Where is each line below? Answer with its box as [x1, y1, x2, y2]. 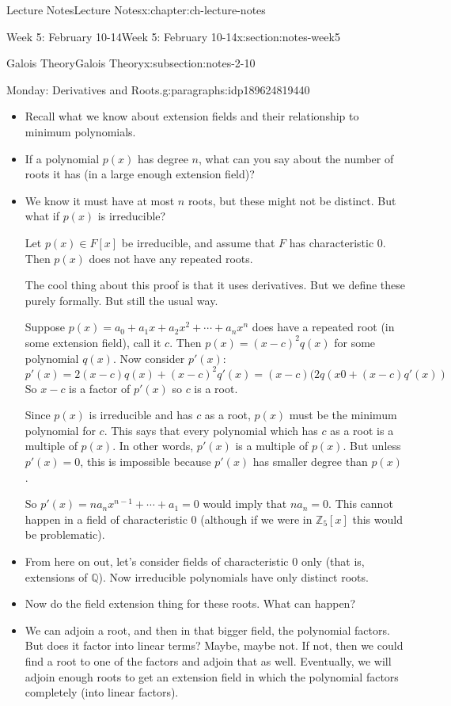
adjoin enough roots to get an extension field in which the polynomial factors [25, 668, 399, 685]
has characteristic [289, 234, 374, 250]
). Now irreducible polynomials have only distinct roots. [98, 568, 369, 585]
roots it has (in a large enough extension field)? [25, 166, 255, 182]
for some [334, 334, 376, 350]
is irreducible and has [89, 406, 193, 423]
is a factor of [69, 380, 131, 396]
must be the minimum [289, 406, 397, 423]
